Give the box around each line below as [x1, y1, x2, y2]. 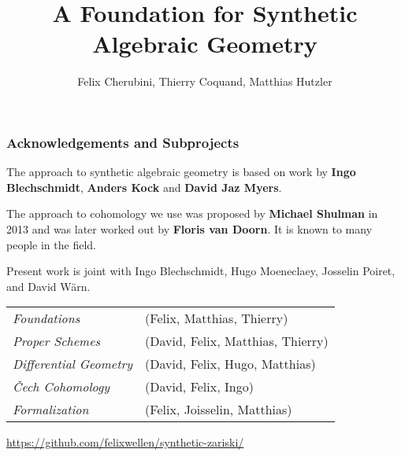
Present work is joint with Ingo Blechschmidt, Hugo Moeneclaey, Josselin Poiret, [6, 263, 395, 279]
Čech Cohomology [13, 377, 110, 396]
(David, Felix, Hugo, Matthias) [145, 355, 316, 373]
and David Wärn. [6, 278, 91, 294]
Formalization [13, 400, 89, 419]
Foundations [13, 309, 80, 328]
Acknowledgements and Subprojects [6, 132, 239, 152]
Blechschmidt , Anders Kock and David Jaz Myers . [6, 178, 282, 195]
